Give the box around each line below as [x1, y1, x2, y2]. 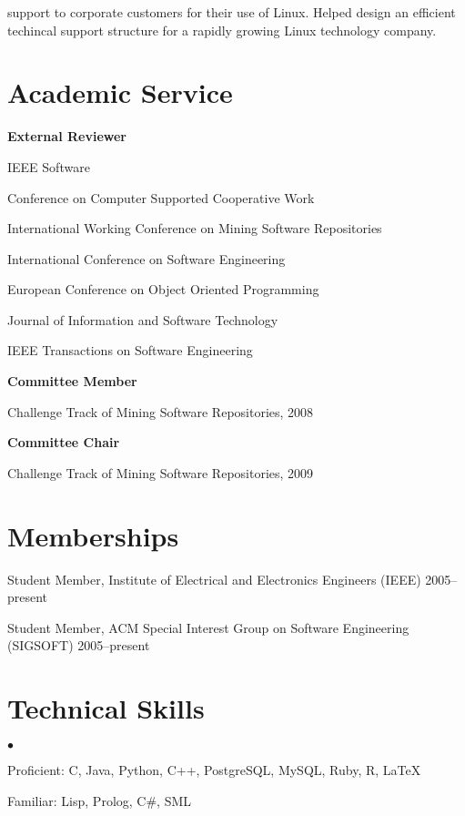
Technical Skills [7, 689, 205, 727]
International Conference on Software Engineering [7, 249, 286, 268]
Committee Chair [7, 433, 120, 452]
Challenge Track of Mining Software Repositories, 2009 [7, 463, 314, 482]
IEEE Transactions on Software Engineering [7, 341, 253, 360]
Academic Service [7, 74, 233, 111]
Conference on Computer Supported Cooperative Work [7, 188, 315, 207]
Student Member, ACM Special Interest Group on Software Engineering [7, 617, 409, 637]
